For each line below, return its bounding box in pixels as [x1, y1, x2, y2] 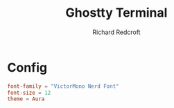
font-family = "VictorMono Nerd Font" [7, 82, 119, 90]
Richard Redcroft [92, 28, 141, 36]
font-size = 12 [7, 89, 51, 96]
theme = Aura [7, 95, 45, 102]
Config [7, 59, 47, 75]
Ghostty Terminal [65, 5, 168, 21]
